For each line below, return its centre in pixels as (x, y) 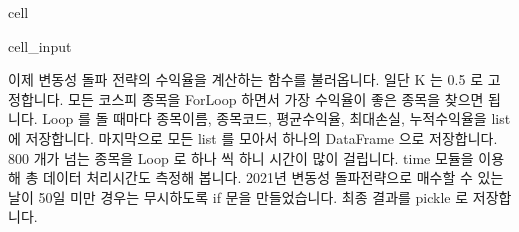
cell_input (40, 45)
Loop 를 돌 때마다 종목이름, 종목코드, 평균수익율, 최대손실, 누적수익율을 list (276, 118)
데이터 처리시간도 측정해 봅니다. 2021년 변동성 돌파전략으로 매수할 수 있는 (273, 177)
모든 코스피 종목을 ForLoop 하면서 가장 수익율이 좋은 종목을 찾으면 (276, 98)
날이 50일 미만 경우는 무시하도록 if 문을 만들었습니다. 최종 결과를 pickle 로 (238, 196)
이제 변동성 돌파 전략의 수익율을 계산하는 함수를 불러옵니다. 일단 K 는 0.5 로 (246, 79)
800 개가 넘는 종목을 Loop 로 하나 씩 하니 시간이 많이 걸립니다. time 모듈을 (241, 157)
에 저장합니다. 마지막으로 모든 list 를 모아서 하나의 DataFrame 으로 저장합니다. (253, 137)
